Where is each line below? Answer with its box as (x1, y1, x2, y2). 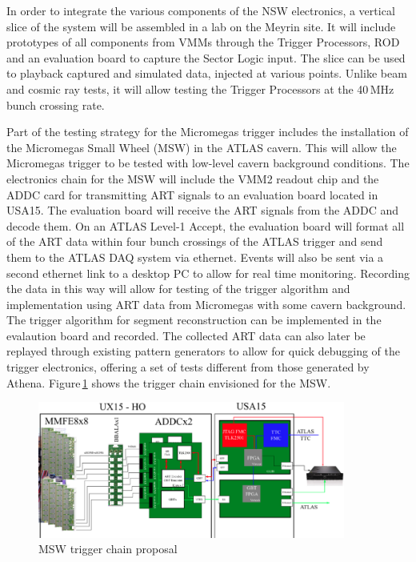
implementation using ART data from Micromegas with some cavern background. (6, 295, 406, 312)
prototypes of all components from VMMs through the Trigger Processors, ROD (6, 34, 400, 50)
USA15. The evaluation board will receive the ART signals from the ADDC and (6, 202, 399, 219)
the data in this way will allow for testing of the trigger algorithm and (6, 280, 350, 297)
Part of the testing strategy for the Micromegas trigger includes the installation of (6, 123, 409, 140)
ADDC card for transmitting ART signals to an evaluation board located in (6, 186, 378, 203)
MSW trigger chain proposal (38, 540, 178, 557)
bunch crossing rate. (6, 96, 105, 113)
